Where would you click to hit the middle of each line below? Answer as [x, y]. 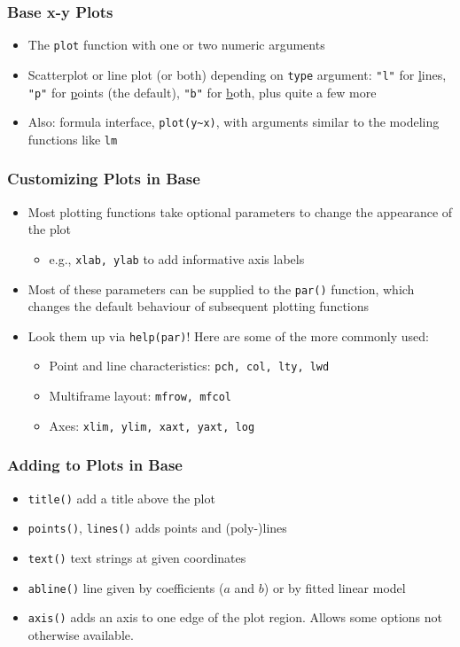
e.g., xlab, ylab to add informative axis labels [177, 258]
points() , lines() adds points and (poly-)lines [157, 528]
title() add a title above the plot [121, 498]
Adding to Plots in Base [95, 465]
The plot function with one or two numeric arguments [176, 45]
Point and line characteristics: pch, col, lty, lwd [189, 366]
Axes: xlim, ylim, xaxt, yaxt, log [152, 425]
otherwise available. [81, 634]
